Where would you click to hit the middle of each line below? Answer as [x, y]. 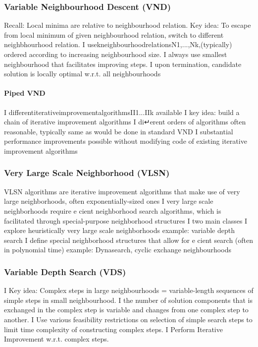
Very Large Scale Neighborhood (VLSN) [87, 173]
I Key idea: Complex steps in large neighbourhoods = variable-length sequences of [129, 290]
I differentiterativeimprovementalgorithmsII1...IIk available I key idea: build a [122, 112]
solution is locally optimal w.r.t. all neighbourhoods [82, 74]
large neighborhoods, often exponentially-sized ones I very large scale [109, 201]
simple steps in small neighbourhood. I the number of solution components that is [128, 300]
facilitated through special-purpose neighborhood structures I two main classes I [126, 220]
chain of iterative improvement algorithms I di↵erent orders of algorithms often [125, 122]
